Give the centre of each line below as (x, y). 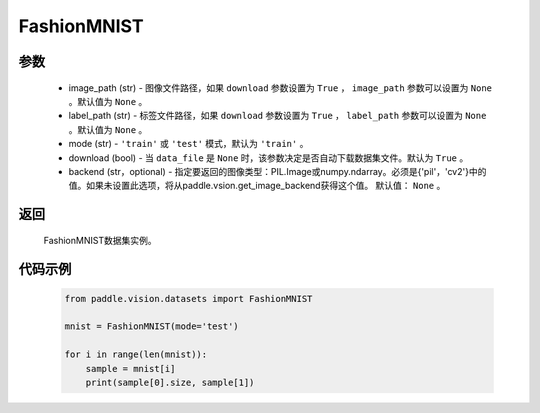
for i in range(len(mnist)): (136, 354)
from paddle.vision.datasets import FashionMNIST (188, 298)
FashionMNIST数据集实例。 (100, 240)
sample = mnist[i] (130, 368)
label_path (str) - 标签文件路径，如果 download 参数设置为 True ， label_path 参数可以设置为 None (277, 116)
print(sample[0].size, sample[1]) (170, 383)
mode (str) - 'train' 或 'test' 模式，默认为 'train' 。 (188, 144)
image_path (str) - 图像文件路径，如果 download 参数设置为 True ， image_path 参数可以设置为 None (280, 87)
